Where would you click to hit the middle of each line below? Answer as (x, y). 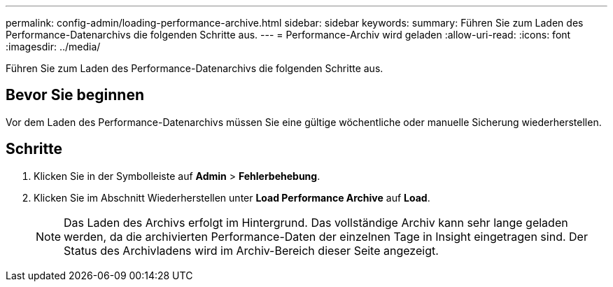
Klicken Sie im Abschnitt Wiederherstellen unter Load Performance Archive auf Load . (232, 197)
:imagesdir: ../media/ (53, 47)
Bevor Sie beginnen (75, 95)
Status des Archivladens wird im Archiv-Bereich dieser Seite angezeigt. (251, 250)
